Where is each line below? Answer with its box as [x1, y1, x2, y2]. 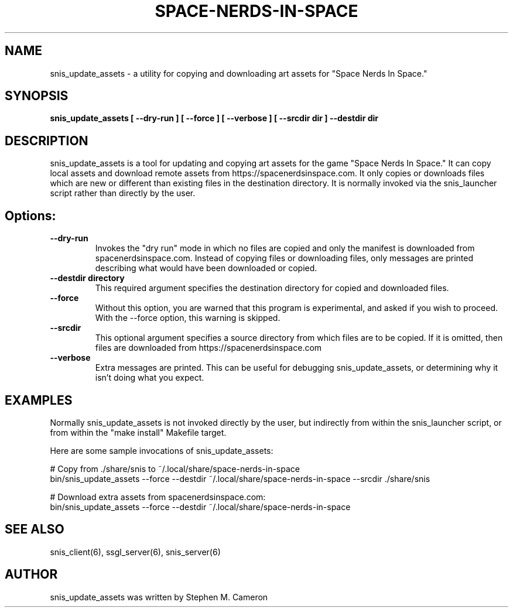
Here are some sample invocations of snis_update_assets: [50, 445, 273, 456]
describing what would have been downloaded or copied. [95, 263, 317, 273]
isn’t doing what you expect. [95, 372, 204, 383]
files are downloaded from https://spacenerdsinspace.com [95, 343, 322, 353]
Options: [5, 208, 56, 223]
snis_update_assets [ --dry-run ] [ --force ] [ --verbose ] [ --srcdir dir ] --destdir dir [50, 113, 378, 124]
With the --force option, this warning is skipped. [95, 313, 281, 323]
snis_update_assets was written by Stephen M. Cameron [50, 592, 268, 602]
